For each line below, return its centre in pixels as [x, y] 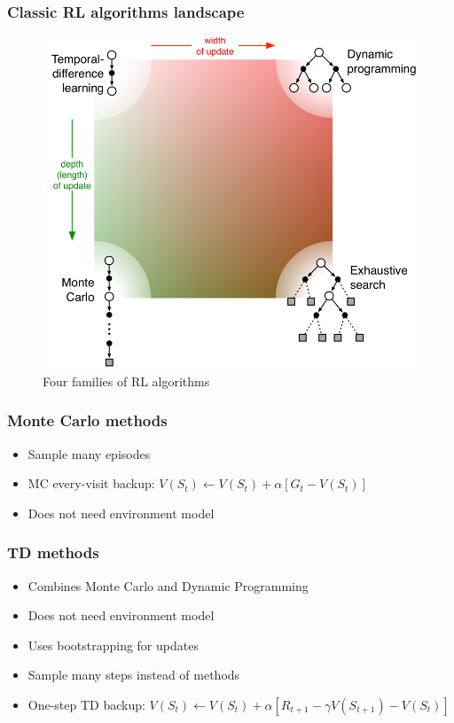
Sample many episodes [89, 453]
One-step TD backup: [86, 704]
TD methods [53, 552]
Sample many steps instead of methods [134, 675]
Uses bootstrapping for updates [113, 645]
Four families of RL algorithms [126, 381]
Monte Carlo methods [87, 420]
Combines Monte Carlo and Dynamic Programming [168, 585]
